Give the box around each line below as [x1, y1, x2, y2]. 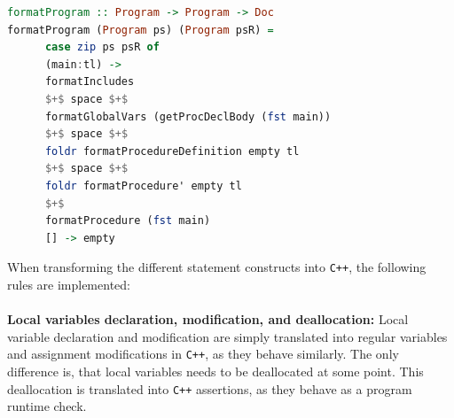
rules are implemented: [7, 275, 130, 293]
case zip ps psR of [44, 41, 160, 54]
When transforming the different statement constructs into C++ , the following [7, 258, 427, 276]
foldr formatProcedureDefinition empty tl [44, 144, 300, 158]
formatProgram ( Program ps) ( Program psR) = [7, 23, 274, 36]
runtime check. [7, 397, 87, 415]
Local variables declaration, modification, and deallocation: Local [7, 310, 409, 329]
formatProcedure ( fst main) [44, 214, 211, 228]
